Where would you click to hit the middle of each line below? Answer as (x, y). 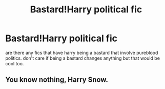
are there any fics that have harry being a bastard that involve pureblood (82, 52)
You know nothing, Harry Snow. (57, 80)
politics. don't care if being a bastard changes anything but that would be (83, 58)
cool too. (15, 63)
